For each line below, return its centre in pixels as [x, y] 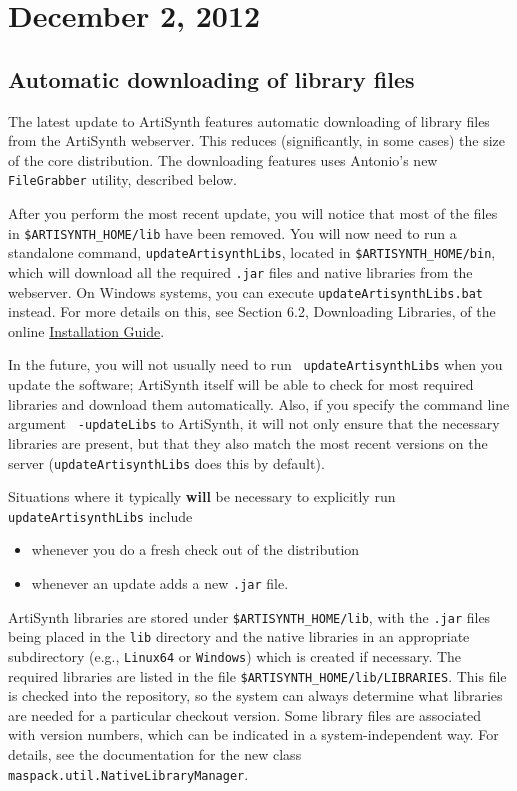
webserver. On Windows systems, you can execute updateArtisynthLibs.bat [246, 291]
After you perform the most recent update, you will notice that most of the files [253, 213]
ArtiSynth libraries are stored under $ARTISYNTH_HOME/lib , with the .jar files [249, 616]
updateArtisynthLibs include [100, 515]
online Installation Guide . [86, 330]
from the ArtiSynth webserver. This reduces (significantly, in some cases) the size [256, 140]
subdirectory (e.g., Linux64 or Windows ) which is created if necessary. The [235, 655]
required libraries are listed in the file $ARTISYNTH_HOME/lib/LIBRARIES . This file [257, 675]
